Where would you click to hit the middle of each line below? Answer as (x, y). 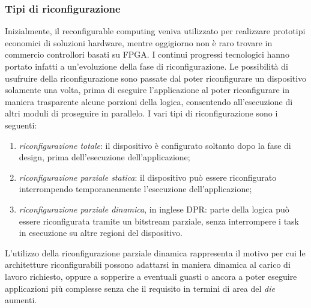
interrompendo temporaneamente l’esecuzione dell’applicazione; (135, 189)
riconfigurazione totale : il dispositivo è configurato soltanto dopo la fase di (155, 145)
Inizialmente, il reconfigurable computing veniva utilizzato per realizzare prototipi (155, 31)
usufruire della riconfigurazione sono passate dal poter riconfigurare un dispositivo (156, 78)
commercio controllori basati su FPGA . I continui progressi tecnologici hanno (147, 54)
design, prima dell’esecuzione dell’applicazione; (104, 157)
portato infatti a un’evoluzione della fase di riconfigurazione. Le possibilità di (146, 66)
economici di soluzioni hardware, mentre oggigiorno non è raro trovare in (139, 42)
